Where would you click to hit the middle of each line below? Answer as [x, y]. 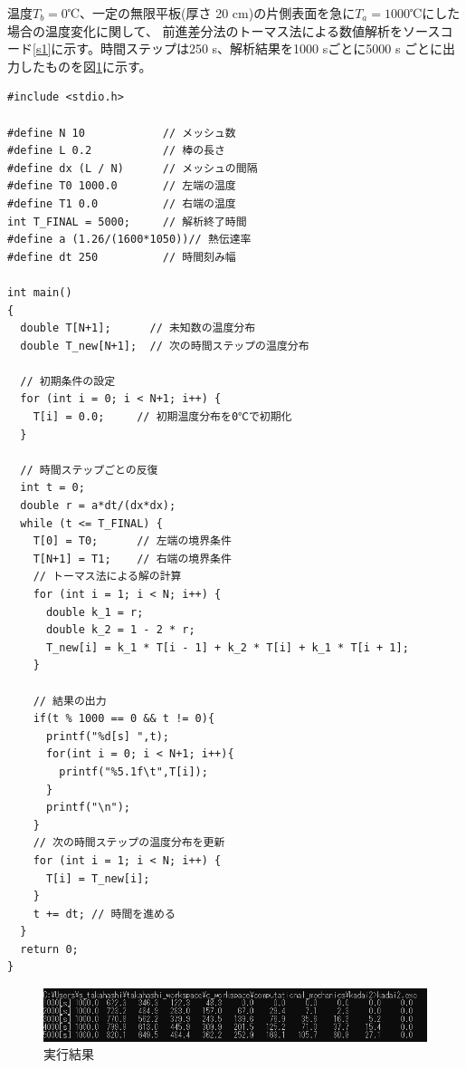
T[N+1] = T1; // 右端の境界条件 [132, 559]
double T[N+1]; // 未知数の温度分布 [138, 328]
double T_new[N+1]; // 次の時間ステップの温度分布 [165, 346]
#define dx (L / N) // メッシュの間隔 [133, 168]
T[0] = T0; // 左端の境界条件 [132, 541]
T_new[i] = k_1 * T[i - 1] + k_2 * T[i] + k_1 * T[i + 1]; [227, 647]
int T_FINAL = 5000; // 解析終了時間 [127, 222]
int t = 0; [52, 488]
